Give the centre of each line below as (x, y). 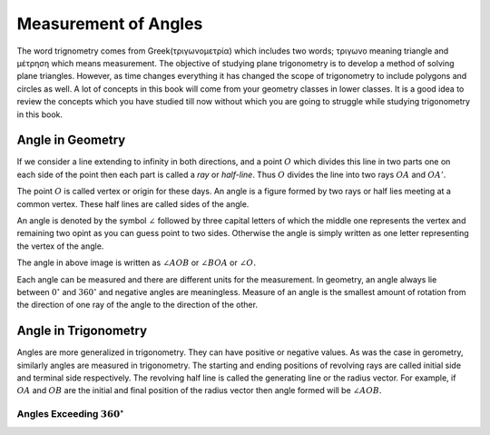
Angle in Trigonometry (82, 331)
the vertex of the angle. (60, 246)
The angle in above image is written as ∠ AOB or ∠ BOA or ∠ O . (137, 262)
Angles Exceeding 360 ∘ (70, 413)
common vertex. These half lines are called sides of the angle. (133, 203)
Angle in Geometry (71, 140)
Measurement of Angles (110, 24)
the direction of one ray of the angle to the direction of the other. (137, 305)
